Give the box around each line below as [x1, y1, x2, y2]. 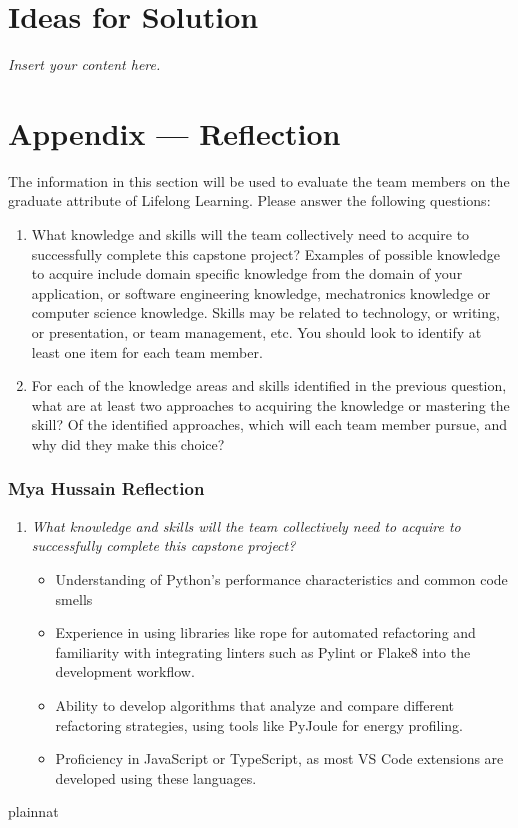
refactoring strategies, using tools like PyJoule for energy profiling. [55, 714, 463, 735]
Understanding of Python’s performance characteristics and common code [55, 568, 508, 589]
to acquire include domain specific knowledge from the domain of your [31, 263, 463, 284]
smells [55, 588, 93, 609]
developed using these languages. [55, 767, 257, 788]
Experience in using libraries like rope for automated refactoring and [55, 622, 476, 643]
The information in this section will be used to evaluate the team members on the [8, 170, 510, 191]
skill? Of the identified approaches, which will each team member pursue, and [31, 414, 507, 435]
